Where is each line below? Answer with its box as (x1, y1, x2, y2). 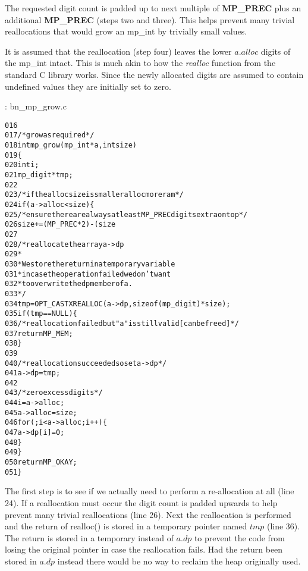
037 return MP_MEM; (5, 329, 73, 338)
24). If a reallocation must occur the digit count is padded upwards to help (5, 496, 278, 509)
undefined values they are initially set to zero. (5, 80, 171, 92)
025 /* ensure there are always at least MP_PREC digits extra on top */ (5, 210, 248, 219)
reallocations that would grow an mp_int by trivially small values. (5, 25, 247, 37)
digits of (260, 45, 291, 57)
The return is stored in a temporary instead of (5, 531, 174, 544)
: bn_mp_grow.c (5, 100, 67, 112)
